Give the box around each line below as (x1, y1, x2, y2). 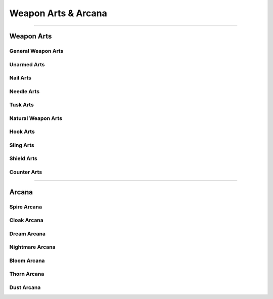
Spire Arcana (9, 203, 42, 210)
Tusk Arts (9, 101, 34, 108)
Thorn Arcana (9, 271, 44, 278)
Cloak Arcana (9, 217, 44, 224)
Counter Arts (9, 168, 42, 176)
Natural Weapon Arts (9, 114, 63, 121)
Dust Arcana (9, 284, 41, 291)
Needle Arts (9, 88, 40, 95)
